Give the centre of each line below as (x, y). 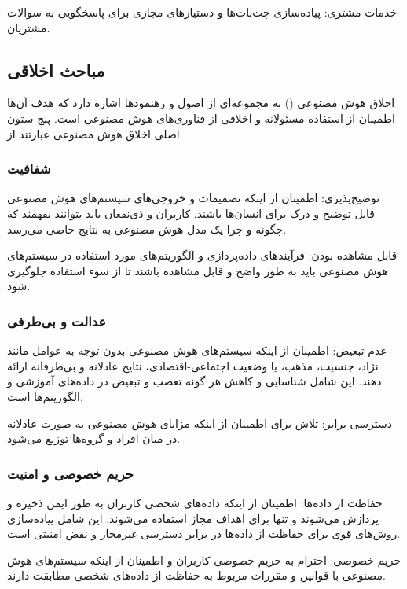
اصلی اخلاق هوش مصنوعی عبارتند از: (95, 133)
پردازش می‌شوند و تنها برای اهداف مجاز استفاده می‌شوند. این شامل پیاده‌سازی (193, 518)
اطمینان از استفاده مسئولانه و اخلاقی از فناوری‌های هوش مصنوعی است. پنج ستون (201, 118)
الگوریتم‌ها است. (45, 396)
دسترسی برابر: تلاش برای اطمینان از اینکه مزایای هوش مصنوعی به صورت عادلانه (200, 423)
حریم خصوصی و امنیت (70, 473)
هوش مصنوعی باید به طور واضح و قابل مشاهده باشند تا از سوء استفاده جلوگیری (198, 270)
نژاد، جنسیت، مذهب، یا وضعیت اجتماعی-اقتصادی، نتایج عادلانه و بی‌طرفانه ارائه (193, 365)
